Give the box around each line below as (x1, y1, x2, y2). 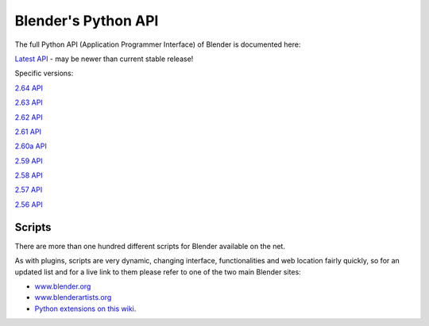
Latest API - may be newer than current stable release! (14, 54, 194, 63)
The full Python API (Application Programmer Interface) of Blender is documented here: (14, 40, 301, 49)
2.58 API (14, 171, 43, 180)
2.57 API (14, 185, 43, 194)
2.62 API (14, 112, 43, 122)
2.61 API (14, 127, 41, 136)
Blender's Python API (14, 12, 159, 29)
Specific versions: (14, 68, 74, 79)
